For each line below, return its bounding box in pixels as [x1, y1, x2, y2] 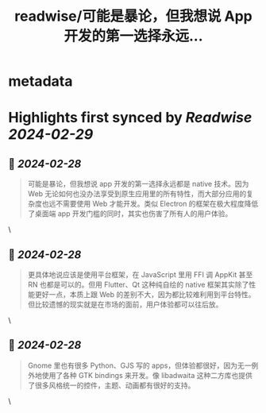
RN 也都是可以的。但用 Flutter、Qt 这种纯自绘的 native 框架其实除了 [27, 280, 249, 289]
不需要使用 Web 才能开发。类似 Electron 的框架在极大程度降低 [55, 199, 259, 209]
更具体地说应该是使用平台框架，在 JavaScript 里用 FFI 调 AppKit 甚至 [27, 270, 253, 279]
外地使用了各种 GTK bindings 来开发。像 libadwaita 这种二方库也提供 [27, 370, 253, 380]
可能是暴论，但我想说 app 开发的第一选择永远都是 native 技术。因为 [27, 179, 249, 189]
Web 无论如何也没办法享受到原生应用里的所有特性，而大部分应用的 [27, 189, 247, 199]
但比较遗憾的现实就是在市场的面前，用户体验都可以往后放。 [27, 299, 223, 309]
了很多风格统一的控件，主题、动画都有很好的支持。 [27, 380, 195, 390]
